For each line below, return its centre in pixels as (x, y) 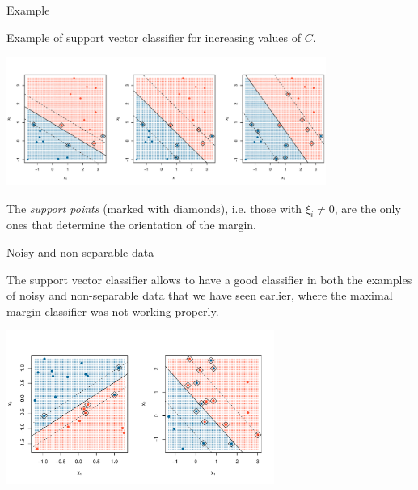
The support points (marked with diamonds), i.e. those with (154, 208)
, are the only (367, 208)
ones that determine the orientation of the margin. (131, 225)
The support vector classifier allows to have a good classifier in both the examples (209, 279)
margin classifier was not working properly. (113, 311)
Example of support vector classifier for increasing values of (154, 37)
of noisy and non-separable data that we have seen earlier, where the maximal (200, 295)
